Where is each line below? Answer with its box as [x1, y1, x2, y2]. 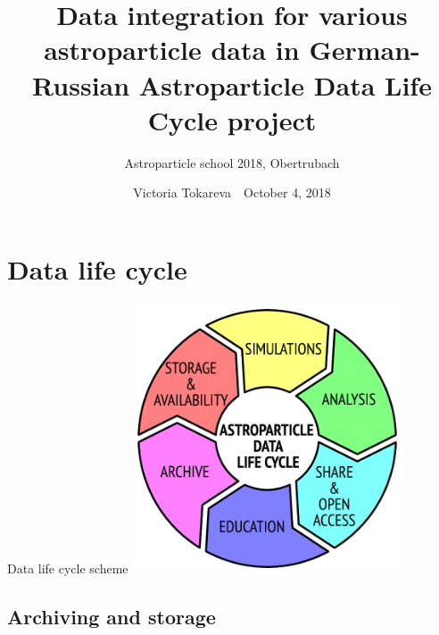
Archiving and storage [7, 603, 216, 631]
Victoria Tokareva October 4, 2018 [133, 183, 331, 202]
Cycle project [147, 101, 317, 138]
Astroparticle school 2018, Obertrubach [124, 153, 340, 171]
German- [309, 31, 420, 68]
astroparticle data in [44, 31, 300, 68]
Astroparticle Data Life [138, 66, 432, 103]
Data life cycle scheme [7, 559, 128, 578]
